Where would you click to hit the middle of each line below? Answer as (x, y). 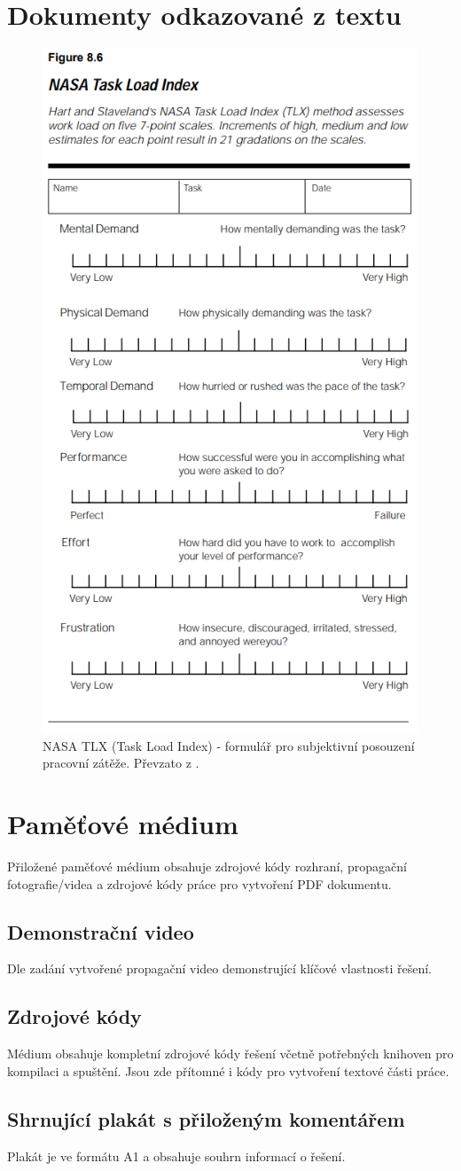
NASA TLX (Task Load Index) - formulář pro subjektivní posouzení (229, 745)
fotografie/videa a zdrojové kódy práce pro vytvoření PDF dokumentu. (199, 883)
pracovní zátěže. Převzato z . (121, 763)
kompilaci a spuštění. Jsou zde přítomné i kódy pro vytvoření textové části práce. (228, 1070)
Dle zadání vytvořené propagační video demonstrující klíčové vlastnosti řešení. (220, 968)
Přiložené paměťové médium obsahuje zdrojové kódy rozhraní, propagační (207, 866)
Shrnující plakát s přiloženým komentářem (206, 1118)
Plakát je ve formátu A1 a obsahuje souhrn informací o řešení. (176, 1155)
